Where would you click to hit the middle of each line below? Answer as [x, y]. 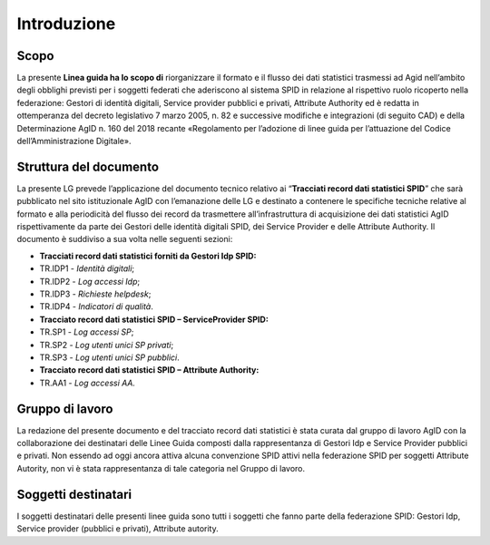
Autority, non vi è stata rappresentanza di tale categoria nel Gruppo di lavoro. [161, 468]
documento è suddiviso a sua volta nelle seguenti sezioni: [125, 239]
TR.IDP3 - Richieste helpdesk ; [95, 294]
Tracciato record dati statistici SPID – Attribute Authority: [149, 370]
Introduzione [66, 24]
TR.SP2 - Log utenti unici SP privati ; [107, 345]
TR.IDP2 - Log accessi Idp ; [90, 281]
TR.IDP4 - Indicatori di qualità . [96, 307]
